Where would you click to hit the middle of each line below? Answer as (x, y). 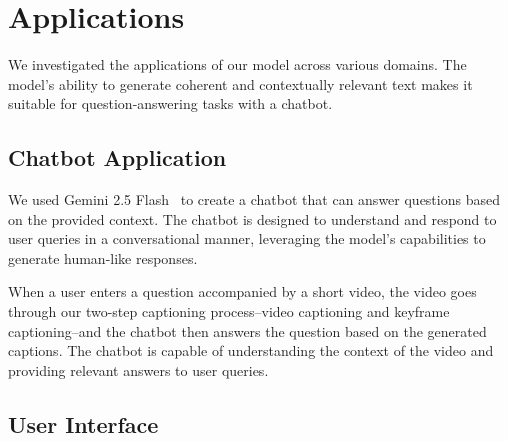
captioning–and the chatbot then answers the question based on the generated (247, 330)
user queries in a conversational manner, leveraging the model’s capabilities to (247, 238)
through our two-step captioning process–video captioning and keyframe (229, 311)
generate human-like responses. (103, 257)
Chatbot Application (117, 157)
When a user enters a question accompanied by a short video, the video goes (242, 291)
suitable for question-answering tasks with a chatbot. (170, 103)
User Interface (83, 423)
